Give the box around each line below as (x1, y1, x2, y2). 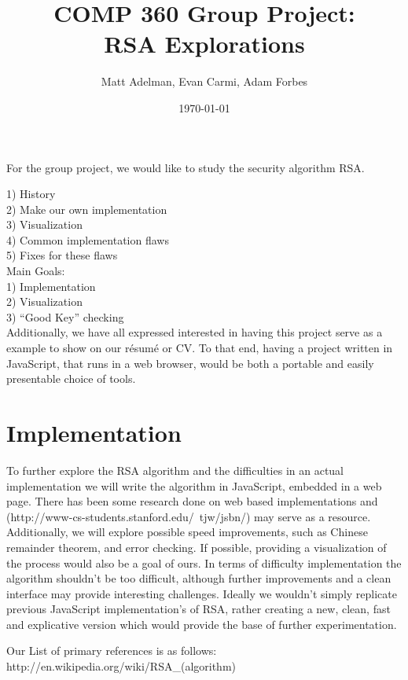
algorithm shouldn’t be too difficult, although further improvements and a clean (6, 570, 391, 586)
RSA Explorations (104, 28, 305, 60)
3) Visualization (6, 216, 83, 233)
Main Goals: (6, 263, 65, 279)
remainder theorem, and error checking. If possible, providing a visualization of (6, 538, 387, 555)
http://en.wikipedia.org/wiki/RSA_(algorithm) (6, 658, 237, 674)
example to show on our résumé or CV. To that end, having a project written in (6, 340, 393, 356)
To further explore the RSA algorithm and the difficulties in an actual (6, 461, 344, 478)
